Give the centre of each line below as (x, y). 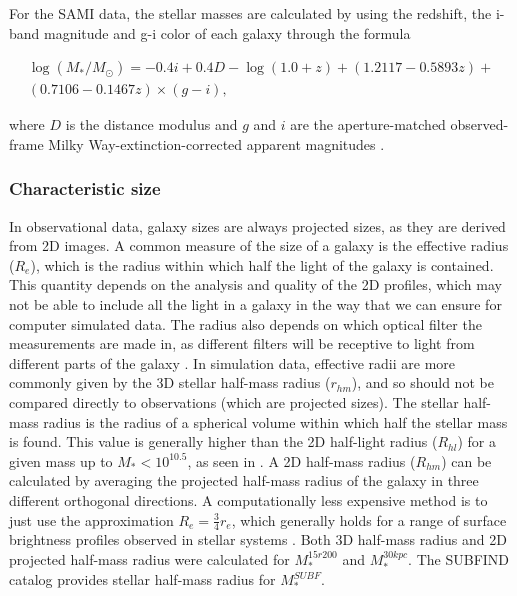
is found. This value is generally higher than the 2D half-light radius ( (223, 441)
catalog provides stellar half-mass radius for (142, 579)
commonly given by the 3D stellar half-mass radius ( (170, 382)
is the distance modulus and (151, 124)
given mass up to (61, 460)
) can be (466, 460)
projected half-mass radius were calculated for (149, 558)
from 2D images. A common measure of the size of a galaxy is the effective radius (259, 245)
